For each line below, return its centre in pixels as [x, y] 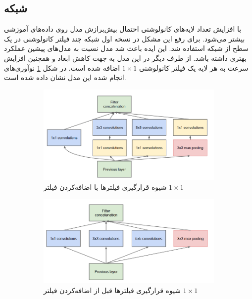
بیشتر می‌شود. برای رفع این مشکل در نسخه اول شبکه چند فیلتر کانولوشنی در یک [125, 38]
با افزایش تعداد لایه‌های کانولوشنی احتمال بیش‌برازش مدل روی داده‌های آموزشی [123, 29]
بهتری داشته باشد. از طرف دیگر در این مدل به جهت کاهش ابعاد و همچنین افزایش [125, 58]
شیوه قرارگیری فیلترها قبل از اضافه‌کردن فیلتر [112, 290]
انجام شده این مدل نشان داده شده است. [65, 77]
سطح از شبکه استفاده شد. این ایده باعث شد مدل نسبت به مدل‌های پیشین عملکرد [126, 48]
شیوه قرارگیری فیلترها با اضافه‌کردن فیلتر [105, 187]
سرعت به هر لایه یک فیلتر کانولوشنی [194, 67]
